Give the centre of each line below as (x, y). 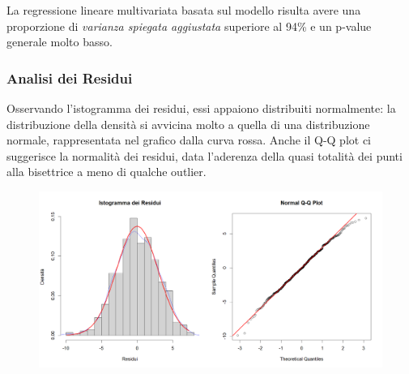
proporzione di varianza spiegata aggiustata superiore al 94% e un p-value (189, 26)
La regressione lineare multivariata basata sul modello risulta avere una (184, 10)
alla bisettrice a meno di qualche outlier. (107, 172)
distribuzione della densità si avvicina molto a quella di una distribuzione (188, 124)
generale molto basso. (60, 42)
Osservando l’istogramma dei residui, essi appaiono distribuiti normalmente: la (201, 108)
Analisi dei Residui (70, 77)
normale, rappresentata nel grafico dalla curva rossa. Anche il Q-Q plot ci (189, 140)
